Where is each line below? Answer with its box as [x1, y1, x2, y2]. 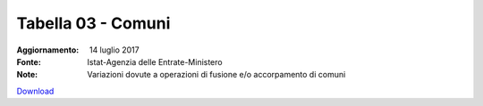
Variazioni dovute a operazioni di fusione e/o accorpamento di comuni [87, 69, 346, 80]
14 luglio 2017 [89, 45, 140, 55]
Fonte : [16, 56, 42, 67]
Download [16, 86, 55, 96]
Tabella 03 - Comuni [16, 13, 171, 33]
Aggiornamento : [16, 45, 80, 55]
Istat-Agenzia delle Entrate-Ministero [87, 56, 223, 67]
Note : [16, 69, 38, 80]
